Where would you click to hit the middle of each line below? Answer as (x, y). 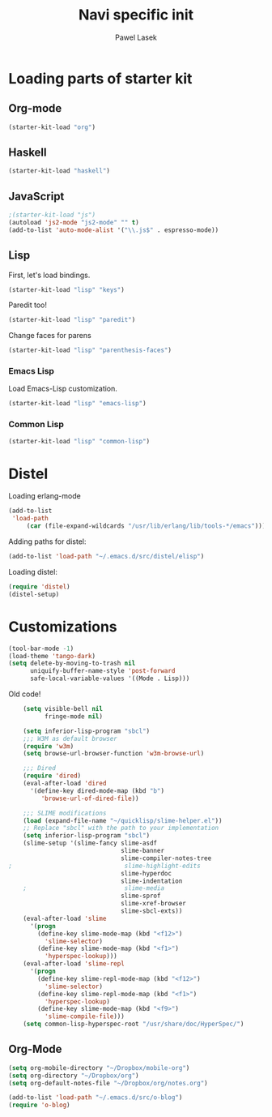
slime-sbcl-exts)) (151, 911)
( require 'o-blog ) (39, 1105)
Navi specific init (136, 15)
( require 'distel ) (39, 586)
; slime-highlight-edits (104, 866)
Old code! (25, 694)
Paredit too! (28, 305)
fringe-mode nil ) (74, 716)
